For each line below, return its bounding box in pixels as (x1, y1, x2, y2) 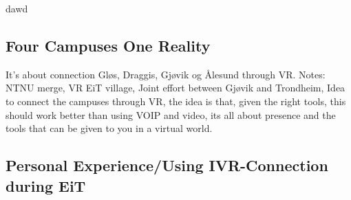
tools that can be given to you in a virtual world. (6, 121, 213, 135)
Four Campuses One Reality (6, 34, 211, 56)
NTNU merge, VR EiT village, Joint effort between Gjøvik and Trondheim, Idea (6, 80, 345, 95)
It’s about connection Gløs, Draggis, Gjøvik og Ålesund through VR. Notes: (6, 67, 326, 81)
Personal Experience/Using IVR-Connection (6, 155, 328, 176)
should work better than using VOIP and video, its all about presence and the (6, 107, 336, 122)
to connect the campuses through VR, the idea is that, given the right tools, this (6, 93, 346, 108)
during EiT (6, 175, 86, 196)
